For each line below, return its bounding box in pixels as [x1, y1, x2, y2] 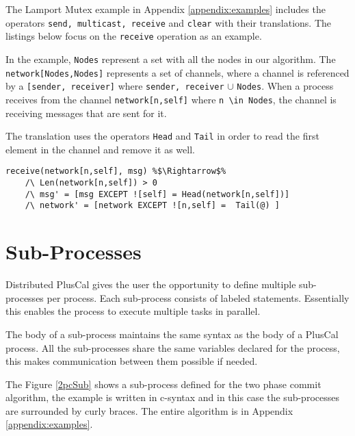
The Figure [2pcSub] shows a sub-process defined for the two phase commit [5, 376, 321, 391]
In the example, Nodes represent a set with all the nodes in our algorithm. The [5, 51, 336, 66]
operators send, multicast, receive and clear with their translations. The [5, 15, 331, 29]
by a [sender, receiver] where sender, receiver [5, 79, 224, 93]
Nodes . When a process [237, 79, 334, 93]
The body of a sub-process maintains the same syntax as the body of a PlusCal [5, 326, 339, 341]
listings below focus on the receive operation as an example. [5, 29, 262, 43]
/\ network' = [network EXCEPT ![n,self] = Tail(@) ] [25, 201, 280, 211]
